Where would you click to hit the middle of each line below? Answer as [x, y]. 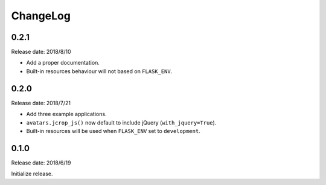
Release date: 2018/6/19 [41, 163]
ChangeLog [41, 16]
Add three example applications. [66, 114]
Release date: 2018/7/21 [41, 103]
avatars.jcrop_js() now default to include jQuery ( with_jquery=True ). [121, 122]
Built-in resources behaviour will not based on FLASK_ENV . [99, 71]
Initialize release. [32, 174]
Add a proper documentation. [63, 63]
